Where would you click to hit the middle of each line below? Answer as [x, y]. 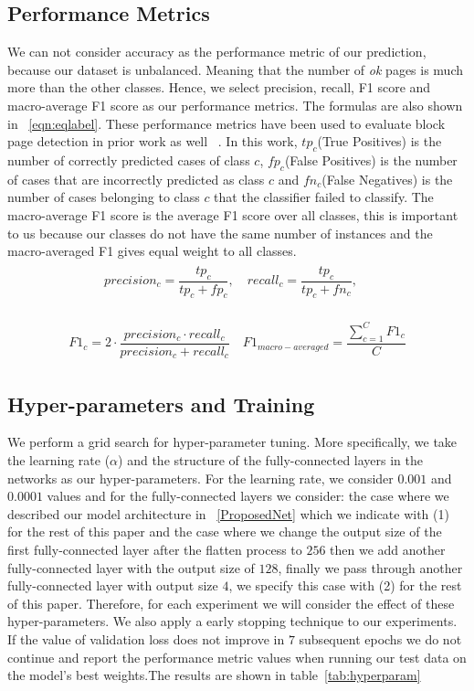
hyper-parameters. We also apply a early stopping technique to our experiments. [232, 621]
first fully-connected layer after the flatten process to [155, 550]
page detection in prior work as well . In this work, [153, 141]
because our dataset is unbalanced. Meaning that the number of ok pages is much [236, 69]
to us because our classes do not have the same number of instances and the [220, 233]
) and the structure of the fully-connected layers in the [271, 460]
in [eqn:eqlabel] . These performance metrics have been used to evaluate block [226, 123]
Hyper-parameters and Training [161, 404]
